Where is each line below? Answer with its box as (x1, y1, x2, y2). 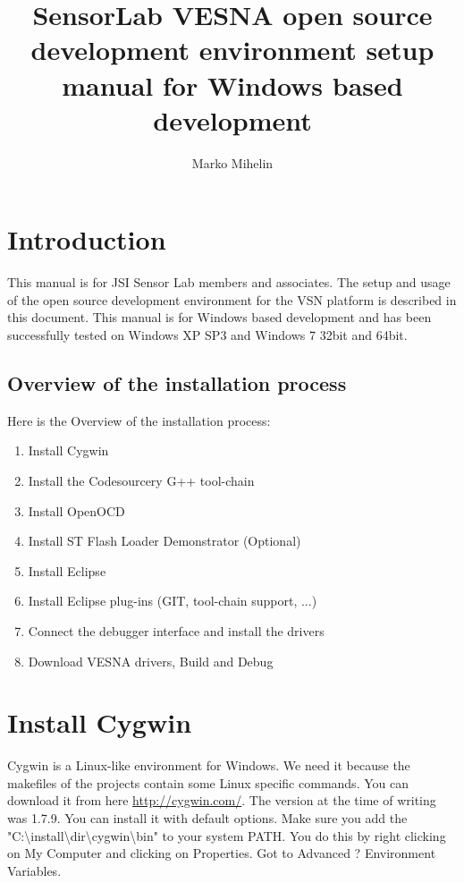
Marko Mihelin (191, 153, 274, 172)
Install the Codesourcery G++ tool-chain (28, 471, 255, 489)
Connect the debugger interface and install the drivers (28, 621, 325, 640)
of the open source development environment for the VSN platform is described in (7, 290, 457, 309)
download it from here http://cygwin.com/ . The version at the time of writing (7, 791, 436, 810)
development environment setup (30, 31, 434, 68)
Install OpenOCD (28, 501, 125, 520)
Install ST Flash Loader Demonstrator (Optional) (28, 531, 301, 550)
